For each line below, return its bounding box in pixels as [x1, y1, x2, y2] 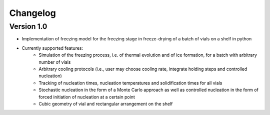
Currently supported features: [21, 45, 83, 51]
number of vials [38, 59, 71, 65]
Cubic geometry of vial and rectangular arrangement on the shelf [38, 101, 173, 107]
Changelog [9, 7, 56, 18]
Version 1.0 [9, 22, 47, 31]
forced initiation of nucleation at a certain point [38, 94, 135, 100]
